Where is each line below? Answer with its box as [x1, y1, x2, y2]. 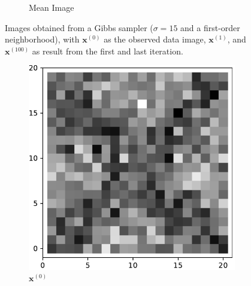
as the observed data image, [104, 33, 206, 45]
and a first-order [180, 21, 240, 34]
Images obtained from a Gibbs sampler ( [5, 21, 153, 34]
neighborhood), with [5, 33, 80, 45]
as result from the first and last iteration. [32, 44, 183, 57]
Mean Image [29, 1, 74, 13]
